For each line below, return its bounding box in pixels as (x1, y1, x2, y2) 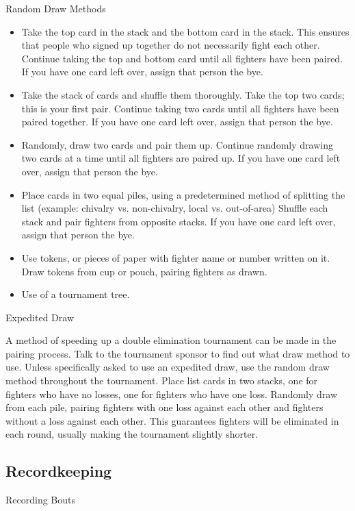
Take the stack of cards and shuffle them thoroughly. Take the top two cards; (21, 87, 345, 101)
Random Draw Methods (5, 1, 106, 15)
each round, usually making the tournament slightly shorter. (5, 427, 259, 441)
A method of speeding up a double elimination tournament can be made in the (5, 333, 337, 347)
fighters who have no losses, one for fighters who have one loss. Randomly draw (5, 386, 338, 401)
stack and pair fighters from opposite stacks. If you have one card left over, (21, 214, 336, 228)
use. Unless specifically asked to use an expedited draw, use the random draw (5, 360, 330, 374)
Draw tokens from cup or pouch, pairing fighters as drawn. (21, 264, 267, 278)
